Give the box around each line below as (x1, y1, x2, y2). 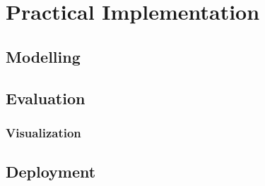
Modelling (6, 45, 81, 67)
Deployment (6, 161, 96, 182)
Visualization (6, 123, 81, 141)
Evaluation (6, 87, 86, 108)
